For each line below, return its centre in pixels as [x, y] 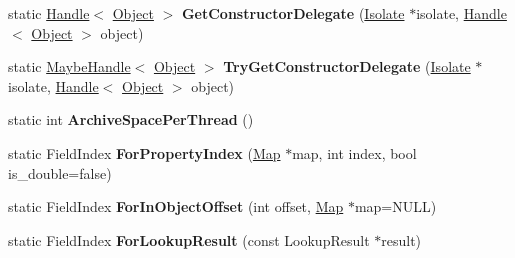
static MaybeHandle [69, 66]
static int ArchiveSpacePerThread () [131, 119]
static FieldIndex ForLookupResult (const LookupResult [189, 239]
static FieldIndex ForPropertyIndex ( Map [144, 152]
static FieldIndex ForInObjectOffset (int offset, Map [176, 206]
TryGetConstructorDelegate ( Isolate [347, 66]
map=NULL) [395, 206]
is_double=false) [60, 172]
